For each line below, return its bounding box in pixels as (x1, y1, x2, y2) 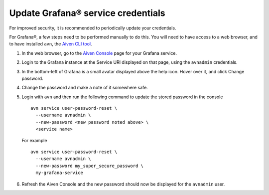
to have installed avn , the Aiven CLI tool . (9, 41, 92, 47)
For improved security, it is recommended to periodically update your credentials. (9, 25, 176, 31)
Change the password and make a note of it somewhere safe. (21, 85, 148, 91)
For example (21, 137, 47, 143)
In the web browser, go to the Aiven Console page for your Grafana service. (21, 50, 177, 56)
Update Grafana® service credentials (9, 7, 165, 18)
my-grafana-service (35, 170, 83, 176)
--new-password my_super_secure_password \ (35, 163, 144, 169)
